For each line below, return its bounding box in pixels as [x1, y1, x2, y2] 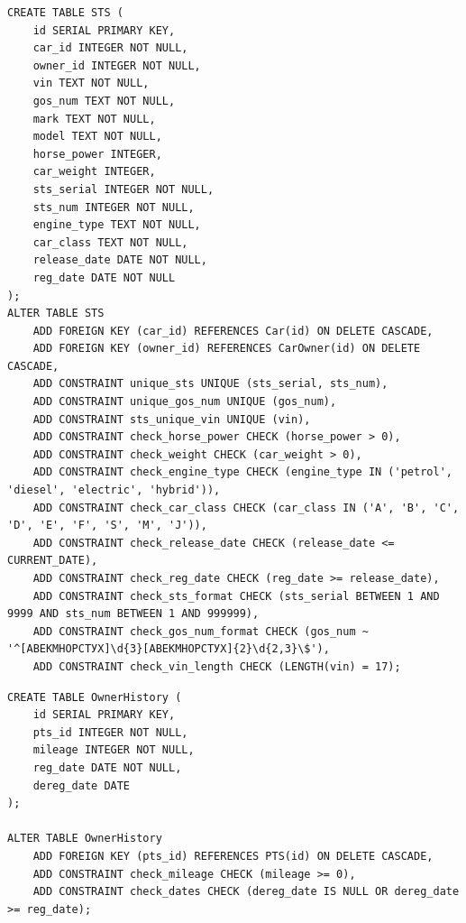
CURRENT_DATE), [7, 554, 98, 568]
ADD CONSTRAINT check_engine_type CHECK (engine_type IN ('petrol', [32, 466, 452, 479]
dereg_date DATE [32, 779, 131, 792]
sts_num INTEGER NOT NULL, [32, 200, 195, 214]
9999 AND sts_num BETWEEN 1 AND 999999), [7, 607, 260, 621]
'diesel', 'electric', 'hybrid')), [7, 484, 221, 497]
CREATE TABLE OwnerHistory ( [7, 690, 182, 704]
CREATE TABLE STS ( [7, 6, 123, 19]
